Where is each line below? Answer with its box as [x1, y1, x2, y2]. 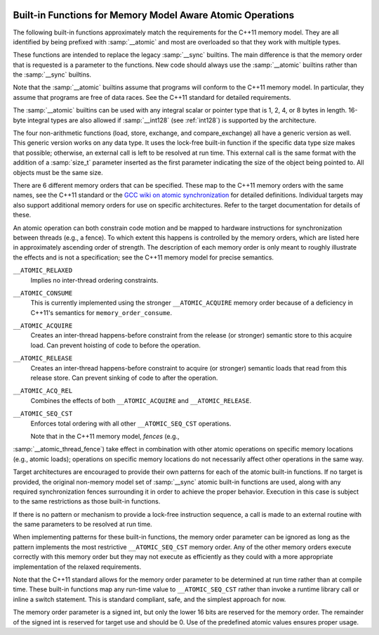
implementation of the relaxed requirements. [13, 563, 142, 571]
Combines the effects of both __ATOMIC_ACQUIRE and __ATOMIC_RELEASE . [30, 396, 252, 404]
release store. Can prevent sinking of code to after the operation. [30, 373, 218, 383]
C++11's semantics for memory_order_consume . [30, 308, 172, 316]
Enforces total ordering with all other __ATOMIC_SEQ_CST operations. [30, 419, 232, 428]
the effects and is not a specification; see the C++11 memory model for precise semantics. [13, 253, 274, 262]
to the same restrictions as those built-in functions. [13, 497, 161, 506]
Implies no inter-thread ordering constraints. [30, 276, 159, 284]
